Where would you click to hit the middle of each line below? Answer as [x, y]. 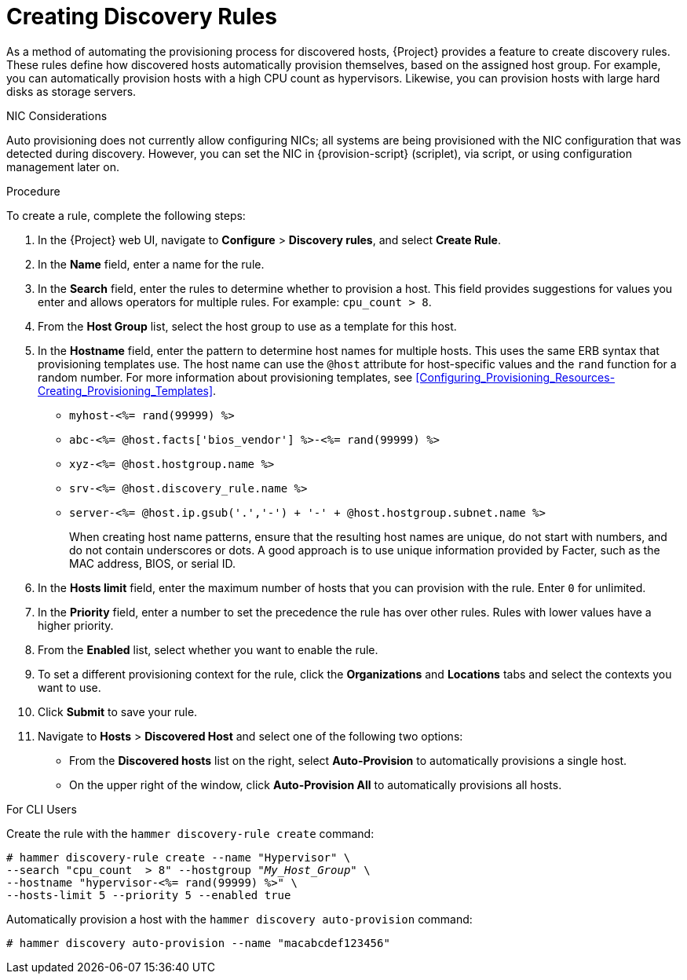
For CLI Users [42, 809]
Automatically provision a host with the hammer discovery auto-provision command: [239, 919]
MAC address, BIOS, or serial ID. [152, 563]
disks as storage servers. [71, 91]
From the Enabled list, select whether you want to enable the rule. [208, 649]
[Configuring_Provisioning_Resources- [515, 377]
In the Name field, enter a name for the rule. [151, 264]
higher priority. [76, 625]
